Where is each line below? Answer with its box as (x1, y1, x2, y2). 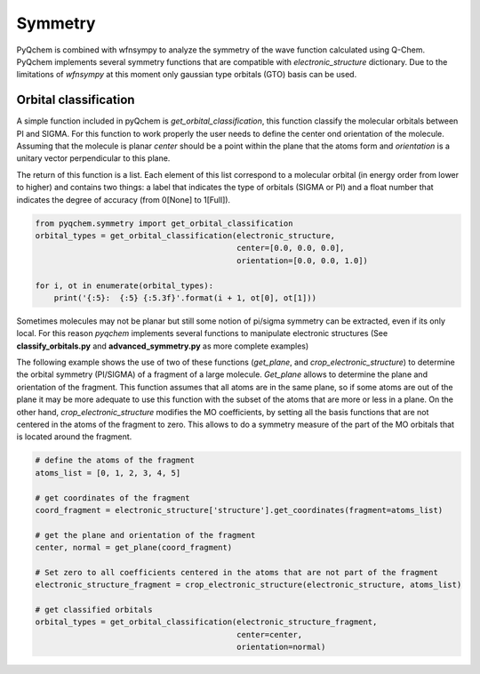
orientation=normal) (236, 642, 326, 653)
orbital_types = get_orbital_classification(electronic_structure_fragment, (35, 617, 378, 627)
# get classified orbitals (35, 605, 153, 615)
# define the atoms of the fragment (35, 455, 196, 466)
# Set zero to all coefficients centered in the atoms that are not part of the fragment (35, 567, 439, 577)
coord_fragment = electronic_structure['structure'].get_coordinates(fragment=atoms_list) (35, 505, 444, 515)
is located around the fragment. (16, 431, 132, 442)
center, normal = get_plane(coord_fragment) (35, 542, 233, 553)
